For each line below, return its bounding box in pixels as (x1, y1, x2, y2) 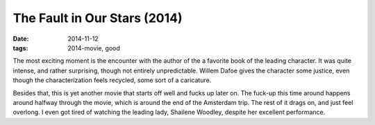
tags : (12, 44, 28, 52)
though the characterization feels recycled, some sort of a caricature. (12, 76, 212, 84)
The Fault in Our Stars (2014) (12, 10, 183, 26)
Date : (12, 35, 29, 43)
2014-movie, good (67, 44, 121, 52)
